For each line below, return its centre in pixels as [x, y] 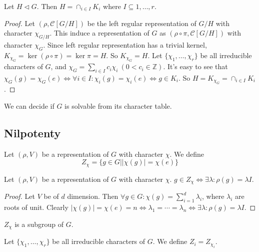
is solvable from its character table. [118, 105]
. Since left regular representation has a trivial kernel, [125, 44]
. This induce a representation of [99, 33]
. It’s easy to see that [195, 66]
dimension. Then [93, 196]
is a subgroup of [39, 224]
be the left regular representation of [142, 23]
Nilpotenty [32, 133]
